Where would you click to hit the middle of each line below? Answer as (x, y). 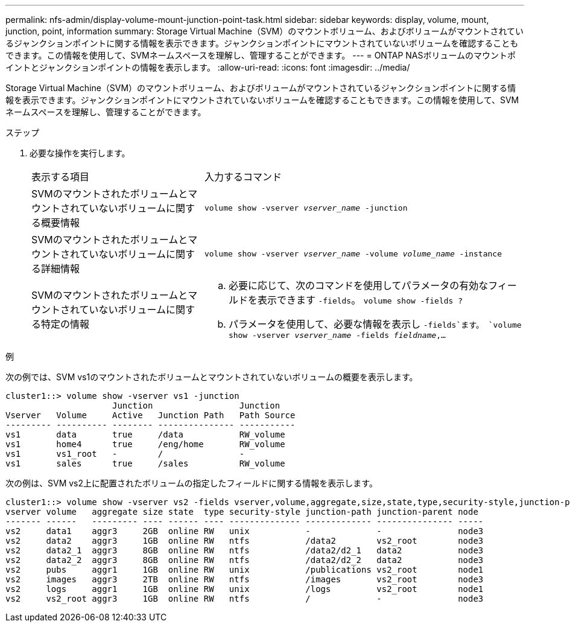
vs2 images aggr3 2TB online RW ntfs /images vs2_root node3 (245, 579)
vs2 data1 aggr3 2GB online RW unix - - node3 (245, 531)
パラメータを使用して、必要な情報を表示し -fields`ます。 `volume (375, 324)
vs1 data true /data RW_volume (145, 434)
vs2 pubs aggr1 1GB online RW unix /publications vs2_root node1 (245, 570)
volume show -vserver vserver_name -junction (306, 208)
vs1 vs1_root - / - (125, 454)
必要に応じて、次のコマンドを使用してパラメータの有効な (358, 285)
